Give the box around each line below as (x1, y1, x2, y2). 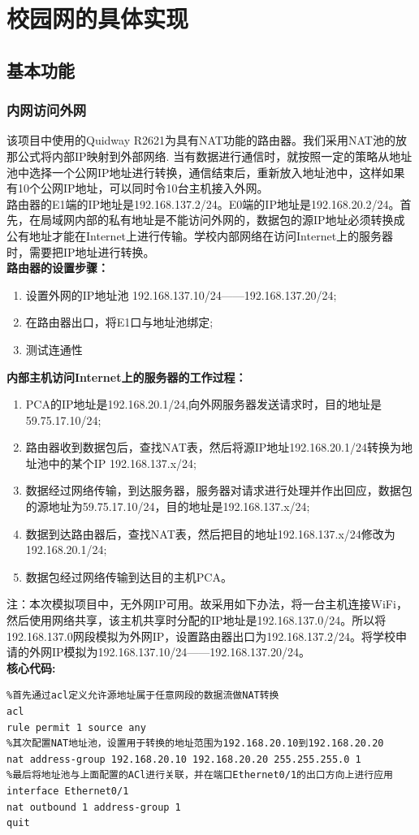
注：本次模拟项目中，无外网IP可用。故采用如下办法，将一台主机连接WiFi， (6, 595, 408, 612)
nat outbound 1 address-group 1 (6, 801, 181, 813)
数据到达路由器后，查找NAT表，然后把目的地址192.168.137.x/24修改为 (25, 525, 395, 542)
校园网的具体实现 (6, 2, 189, 35)
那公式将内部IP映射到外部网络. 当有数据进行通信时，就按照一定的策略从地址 (6, 147, 413, 164)
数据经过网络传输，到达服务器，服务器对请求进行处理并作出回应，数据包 (25, 482, 413, 499)
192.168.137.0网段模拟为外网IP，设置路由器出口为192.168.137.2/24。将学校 (6, 627, 395, 644)
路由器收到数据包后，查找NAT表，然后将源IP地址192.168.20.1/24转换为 (25, 439, 402, 456)
